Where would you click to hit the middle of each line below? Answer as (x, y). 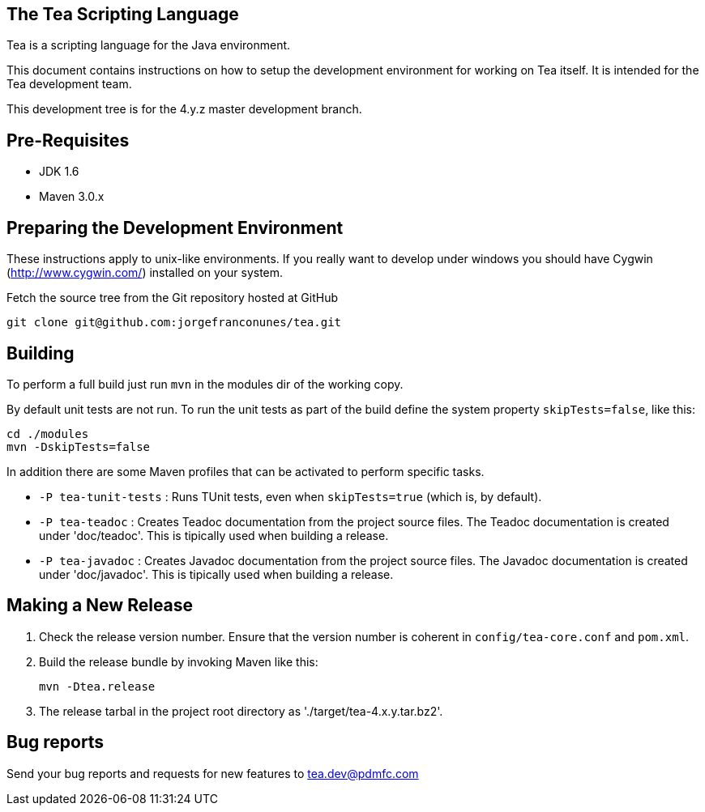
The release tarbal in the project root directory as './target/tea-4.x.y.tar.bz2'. (241, 711)
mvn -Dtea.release (97, 686)
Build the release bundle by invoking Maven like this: (179, 661)
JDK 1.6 (59, 172)
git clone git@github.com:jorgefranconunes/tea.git (174, 323)
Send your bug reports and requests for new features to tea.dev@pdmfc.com (213, 773)
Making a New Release (100, 606)
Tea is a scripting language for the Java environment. (149, 45)
